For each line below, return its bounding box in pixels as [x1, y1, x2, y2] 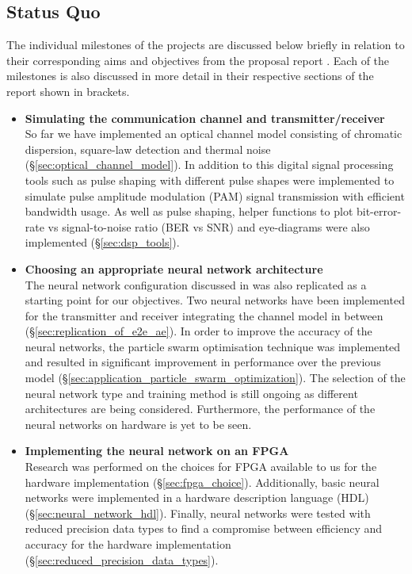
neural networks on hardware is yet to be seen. [25, 415, 252, 432]
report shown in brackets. [6, 82, 130, 99]
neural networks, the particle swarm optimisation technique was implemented [25, 338, 401, 354]
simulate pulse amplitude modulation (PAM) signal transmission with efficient [25, 187, 405, 204]
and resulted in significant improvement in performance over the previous [25, 354, 381, 370]
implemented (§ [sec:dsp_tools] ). [25, 234, 180, 251]
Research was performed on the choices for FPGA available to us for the [25, 458, 377, 475]
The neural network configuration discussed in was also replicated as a [25, 276, 367, 293]
